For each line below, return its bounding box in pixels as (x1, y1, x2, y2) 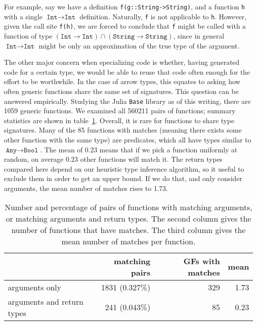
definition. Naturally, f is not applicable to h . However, (80, 11, 247, 21)
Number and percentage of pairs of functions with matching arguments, (4, 201, 253, 213)
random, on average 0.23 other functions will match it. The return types (4, 154, 223, 164)
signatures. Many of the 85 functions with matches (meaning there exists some (4, 125, 242, 135)
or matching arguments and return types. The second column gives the (5, 212, 252, 224)
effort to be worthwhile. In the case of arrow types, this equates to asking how (4, 76, 241, 87)
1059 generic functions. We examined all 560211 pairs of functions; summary (4, 105, 236, 116)
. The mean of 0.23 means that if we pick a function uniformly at (40, 144, 238, 154)
